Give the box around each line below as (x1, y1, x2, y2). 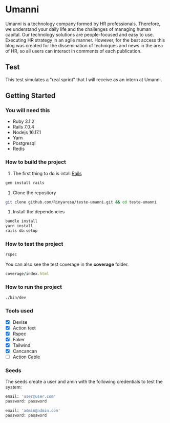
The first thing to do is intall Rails (12, 170, 82, 176)
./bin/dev (5, 295, 27, 300)
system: (5, 384, 22, 390)
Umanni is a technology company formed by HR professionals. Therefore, (5, 21, 161, 27)
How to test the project (5, 241, 63, 248)
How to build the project (5, 158, 67, 165)
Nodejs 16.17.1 (12, 130, 41, 136)
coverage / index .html (5, 271, 50, 277)
